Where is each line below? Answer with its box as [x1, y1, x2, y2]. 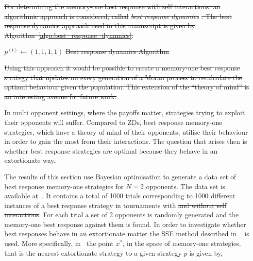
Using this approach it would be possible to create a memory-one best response [4, 62, 240, 72]
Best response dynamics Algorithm [66, 46, 169, 56]
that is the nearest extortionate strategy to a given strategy [4, 247, 182, 258]
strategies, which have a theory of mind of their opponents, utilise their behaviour [4, 126, 248, 137]
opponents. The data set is [146, 181, 225, 191]
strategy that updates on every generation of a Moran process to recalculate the [4, 72, 242, 82]
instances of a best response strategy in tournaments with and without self [4, 200, 227, 210]
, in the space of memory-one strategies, [122, 238, 241, 248]
